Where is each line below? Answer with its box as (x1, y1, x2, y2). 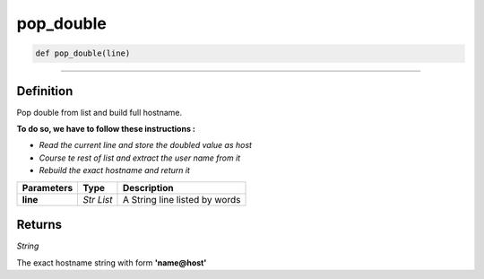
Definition (16, 83, 73, 99)
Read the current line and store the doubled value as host (39, 140, 253, 151)
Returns (16, 217, 63, 232)
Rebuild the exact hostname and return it (39, 165, 190, 176)
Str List (82, 193, 113, 205)
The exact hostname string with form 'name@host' (16, 257, 207, 268)
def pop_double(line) (35, 48, 131, 58)
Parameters (22, 181, 73, 194)
